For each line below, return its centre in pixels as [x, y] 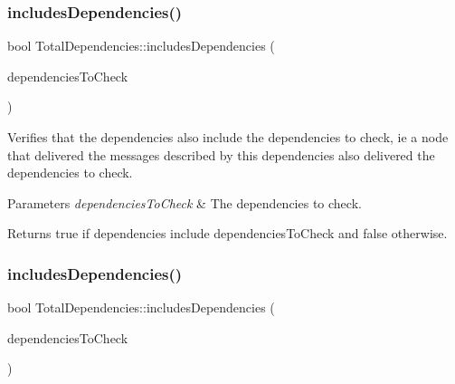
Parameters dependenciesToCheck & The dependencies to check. [185, 202]
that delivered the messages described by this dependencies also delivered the [221, 154]
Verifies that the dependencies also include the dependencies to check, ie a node [228, 137]
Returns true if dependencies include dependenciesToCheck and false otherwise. [227, 233]
